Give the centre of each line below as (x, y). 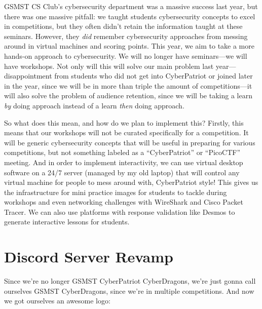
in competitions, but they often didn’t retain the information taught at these (123, 26)
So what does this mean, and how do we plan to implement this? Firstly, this (124, 122)
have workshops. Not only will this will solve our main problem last (109, 66)
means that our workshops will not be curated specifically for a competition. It (126, 132)
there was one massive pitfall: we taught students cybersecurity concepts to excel (130, 16)
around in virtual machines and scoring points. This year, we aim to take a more (129, 46)
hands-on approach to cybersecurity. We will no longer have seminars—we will (126, 55)
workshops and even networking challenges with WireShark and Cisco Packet (124, 202)
